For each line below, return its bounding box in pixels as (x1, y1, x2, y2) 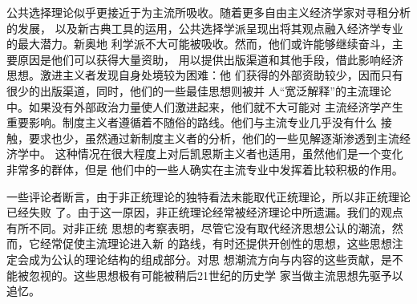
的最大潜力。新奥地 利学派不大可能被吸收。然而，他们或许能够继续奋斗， (6, 35, 392, 52)
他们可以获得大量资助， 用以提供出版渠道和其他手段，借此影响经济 (51, 51, 403, 67)
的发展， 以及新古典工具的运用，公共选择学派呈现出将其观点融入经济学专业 (6, 19, 403, 36)
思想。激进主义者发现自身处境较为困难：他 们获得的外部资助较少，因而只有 (6, 67, 403, 83)
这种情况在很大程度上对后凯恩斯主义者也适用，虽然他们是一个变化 (55, 145, 403, 162)
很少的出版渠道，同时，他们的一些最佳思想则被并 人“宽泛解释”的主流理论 (6, 82, 391, 99)
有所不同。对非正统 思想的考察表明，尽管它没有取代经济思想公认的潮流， (6, 219, 392, 236)
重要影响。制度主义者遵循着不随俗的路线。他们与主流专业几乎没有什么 (6, 114, 377, 131)
